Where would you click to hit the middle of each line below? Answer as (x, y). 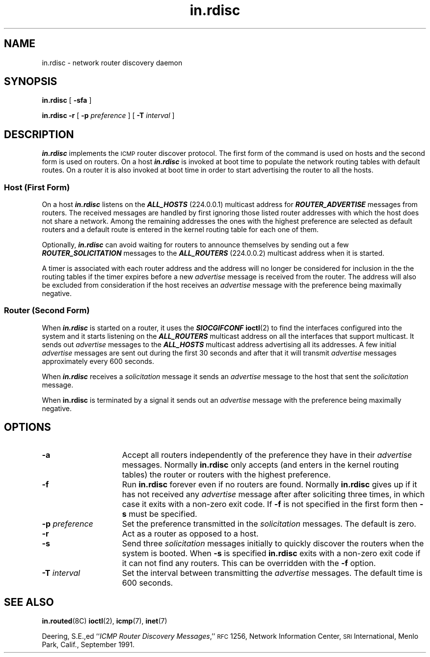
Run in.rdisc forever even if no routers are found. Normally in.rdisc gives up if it (269, 484)
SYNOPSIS (31, 82)
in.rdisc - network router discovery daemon (112, 62)
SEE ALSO (29, 602)
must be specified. (163, 514)
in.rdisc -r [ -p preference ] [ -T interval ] (108, 116)
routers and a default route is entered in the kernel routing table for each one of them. (180, 230)
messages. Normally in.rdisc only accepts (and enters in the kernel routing (260, 464)
